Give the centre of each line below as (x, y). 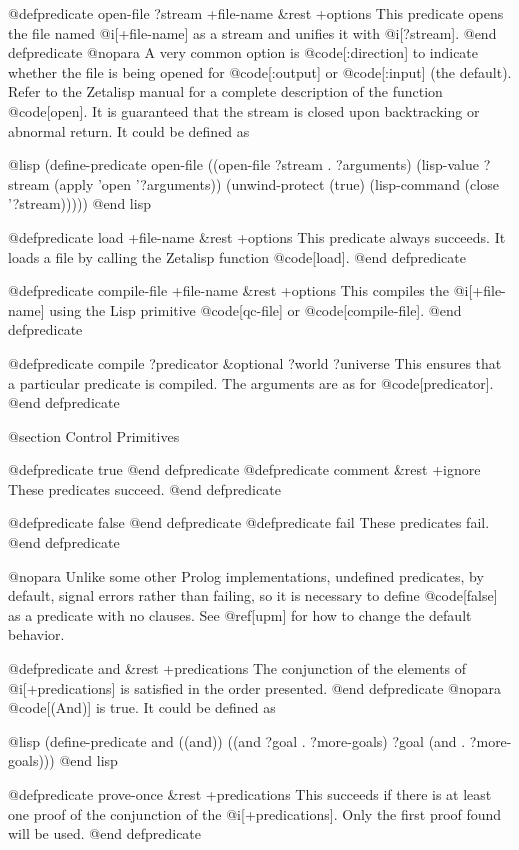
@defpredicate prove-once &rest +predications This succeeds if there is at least (250, 794)
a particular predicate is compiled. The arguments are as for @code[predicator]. (251, 382)
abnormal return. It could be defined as (129, 130)
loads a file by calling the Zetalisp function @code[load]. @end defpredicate (237, 256)
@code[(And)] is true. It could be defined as (142, 707)
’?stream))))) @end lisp (79, 203)
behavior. (36, 634)
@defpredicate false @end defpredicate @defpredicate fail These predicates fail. (249, 522)
